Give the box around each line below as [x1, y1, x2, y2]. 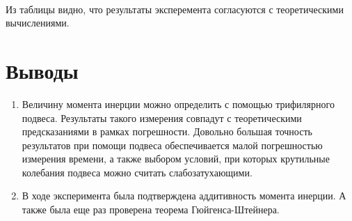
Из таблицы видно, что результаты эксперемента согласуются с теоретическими [6, 1, 344, 16]
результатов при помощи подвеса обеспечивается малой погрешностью [22, 137, 323, 152]
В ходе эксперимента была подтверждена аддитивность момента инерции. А [22, 188, 346, 203]
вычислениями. [6, 15, 70, 30]
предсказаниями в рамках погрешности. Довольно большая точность [22, 124, 312, 139]
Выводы [6, 56, 79, 84]
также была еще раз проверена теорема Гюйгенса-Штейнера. [22, 202, 280, 217]
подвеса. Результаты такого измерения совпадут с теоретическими [22, 110, 302, 125]
